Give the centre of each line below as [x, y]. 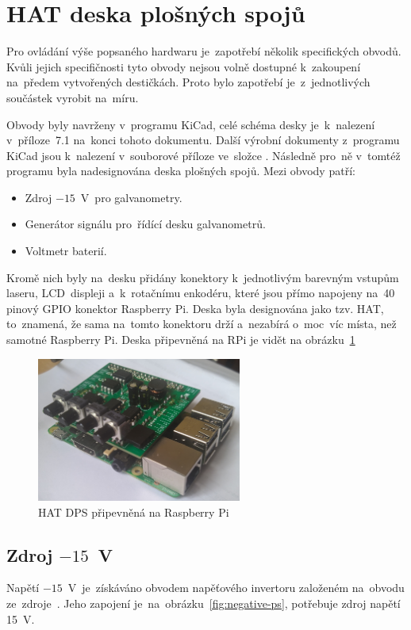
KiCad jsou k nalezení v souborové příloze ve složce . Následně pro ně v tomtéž [204, 155]
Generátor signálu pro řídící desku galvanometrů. [145, 224]
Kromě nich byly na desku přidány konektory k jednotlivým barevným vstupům [203, 277]
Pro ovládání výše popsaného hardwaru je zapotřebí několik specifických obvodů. [204, 51]
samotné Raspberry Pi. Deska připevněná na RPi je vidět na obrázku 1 [181, 340]
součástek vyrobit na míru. [73, 97]
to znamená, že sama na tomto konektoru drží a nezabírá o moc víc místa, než [202, 324]
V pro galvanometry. [131, 197]
